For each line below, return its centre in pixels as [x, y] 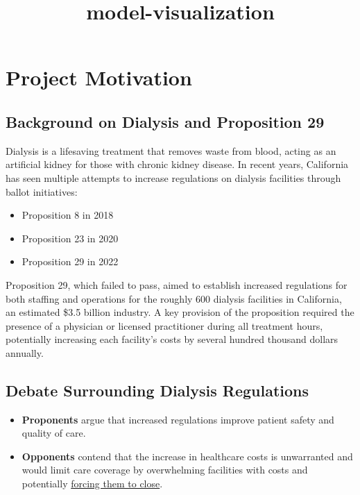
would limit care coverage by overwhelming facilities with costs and [165, 470]
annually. [25, 352]
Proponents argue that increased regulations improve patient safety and [178, 419]
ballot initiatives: [42, 191]
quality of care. [54, 433]
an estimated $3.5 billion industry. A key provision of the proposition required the [180, 312]
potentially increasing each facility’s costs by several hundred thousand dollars [172, 339]
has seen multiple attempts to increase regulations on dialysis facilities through [173, 177]
